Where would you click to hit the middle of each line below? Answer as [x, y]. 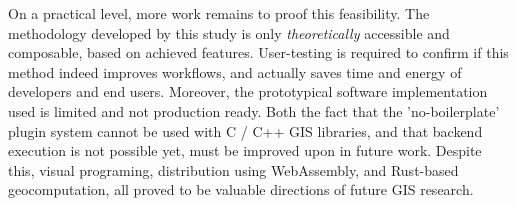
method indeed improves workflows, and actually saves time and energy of [235, 71]
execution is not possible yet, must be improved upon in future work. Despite [245, 150]
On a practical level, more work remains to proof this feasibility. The [219, 13]
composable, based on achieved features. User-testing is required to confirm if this [258, 52]
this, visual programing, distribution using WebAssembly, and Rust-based [233, 169]
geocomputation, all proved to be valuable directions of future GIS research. [241, 189]
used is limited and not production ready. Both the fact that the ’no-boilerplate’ [254, 110]
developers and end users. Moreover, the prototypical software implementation [248, 91]
